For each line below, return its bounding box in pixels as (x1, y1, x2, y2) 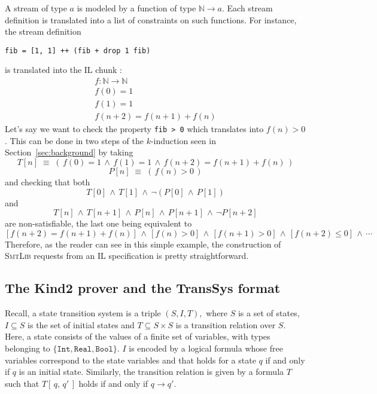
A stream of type (5, 2, 67, 14)
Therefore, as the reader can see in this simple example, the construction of (5, 237, 281, 250)
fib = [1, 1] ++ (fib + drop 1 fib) (5, 46, 151, 55)
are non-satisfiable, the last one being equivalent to (5, 217, 192, 230)
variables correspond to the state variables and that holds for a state (5, 353, 256, 366)
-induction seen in (150, 134, 216, 146)
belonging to (5, 341, 50, 354)
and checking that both (5, 176, 90, 188)
